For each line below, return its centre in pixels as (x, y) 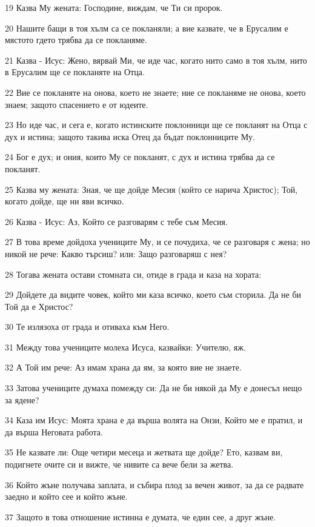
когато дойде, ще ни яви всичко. (65, 201)
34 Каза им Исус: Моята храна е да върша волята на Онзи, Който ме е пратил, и (154, 420)
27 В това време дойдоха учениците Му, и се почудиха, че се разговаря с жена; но (157, 242)
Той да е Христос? (39, 306)
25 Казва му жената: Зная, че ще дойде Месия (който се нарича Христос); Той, (151, 189)
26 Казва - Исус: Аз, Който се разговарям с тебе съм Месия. (116, 221)
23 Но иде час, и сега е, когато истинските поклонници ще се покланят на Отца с (156, 125)
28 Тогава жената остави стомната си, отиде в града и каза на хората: (133, 274)
